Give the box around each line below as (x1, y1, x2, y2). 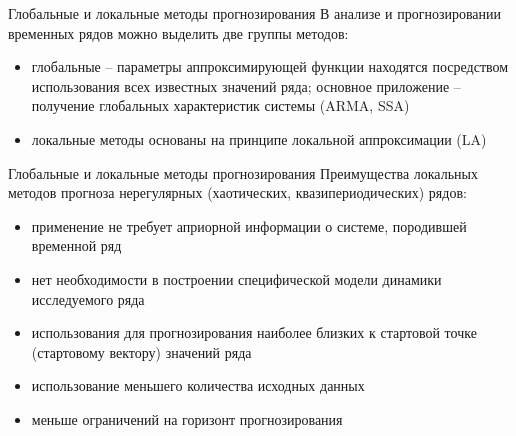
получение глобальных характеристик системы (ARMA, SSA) (31, 95, 410, 116)
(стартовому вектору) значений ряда (31, 341, 252, 362)
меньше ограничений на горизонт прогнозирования (31, 408, 343, 429)
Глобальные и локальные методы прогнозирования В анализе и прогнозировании (8, 3, 502, 23)
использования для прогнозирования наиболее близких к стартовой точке (31, 322, 477, 343)
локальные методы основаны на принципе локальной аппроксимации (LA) (31, 128, 487, 149)
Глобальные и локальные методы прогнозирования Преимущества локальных (8, 162, 478, 183)
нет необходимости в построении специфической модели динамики (31, 268, 442, 289)
